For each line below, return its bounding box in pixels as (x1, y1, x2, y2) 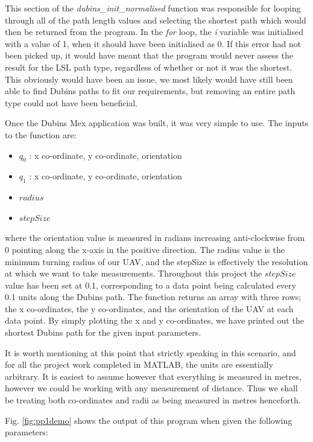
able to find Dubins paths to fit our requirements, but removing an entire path (5, 85, 296, 97)
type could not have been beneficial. (5, 96, 138, 109)
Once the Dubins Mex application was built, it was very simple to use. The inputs (5, 117, 309, 129)
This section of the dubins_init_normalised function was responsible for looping (5, 2, 301, 14)
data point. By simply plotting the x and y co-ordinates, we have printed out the (5, 314, 304, 327)
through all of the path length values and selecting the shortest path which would (5, 13, 306, 26)
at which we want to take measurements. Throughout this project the (5, 267, 262, 280)
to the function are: (5, 128, 77, 141)
